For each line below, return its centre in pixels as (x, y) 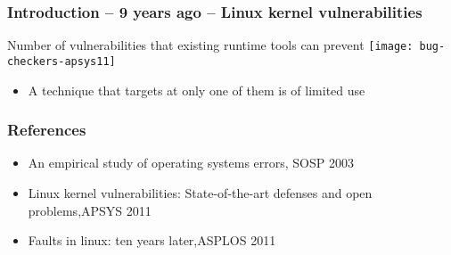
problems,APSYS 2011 (90, 210)
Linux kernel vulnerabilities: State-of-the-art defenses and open (200, 192)
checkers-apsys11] (61, 61)
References (47, 130)
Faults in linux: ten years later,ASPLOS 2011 (152, 240)
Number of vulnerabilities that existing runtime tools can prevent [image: (210, 45)
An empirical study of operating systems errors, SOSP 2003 (191, 163)
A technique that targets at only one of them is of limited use (197, 90)
